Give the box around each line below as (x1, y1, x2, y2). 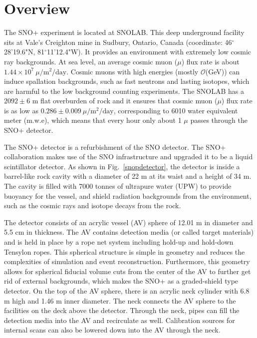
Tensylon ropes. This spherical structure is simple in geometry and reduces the (4, 246, 245, 257)
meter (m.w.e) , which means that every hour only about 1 (4, 115, 182, 125)
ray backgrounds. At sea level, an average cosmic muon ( (4, 56, 178, 66)
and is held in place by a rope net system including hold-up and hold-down (4, 237, 234, 247)
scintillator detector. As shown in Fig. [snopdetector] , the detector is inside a (4, 161, 240, 171)
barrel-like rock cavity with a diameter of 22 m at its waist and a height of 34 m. (4, 171, 252, 181)
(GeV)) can (205, 66, 240, 76)
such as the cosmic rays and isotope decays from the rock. (4, 200, 181, 211)
